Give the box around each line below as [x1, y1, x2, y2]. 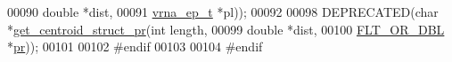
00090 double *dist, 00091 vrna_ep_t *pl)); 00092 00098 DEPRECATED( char [7, 3, 439, 20]
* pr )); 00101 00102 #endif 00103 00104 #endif [7, 37, 263, 56]
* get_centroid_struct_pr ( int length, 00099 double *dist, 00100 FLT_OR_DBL [7, 19, 445, 38]
